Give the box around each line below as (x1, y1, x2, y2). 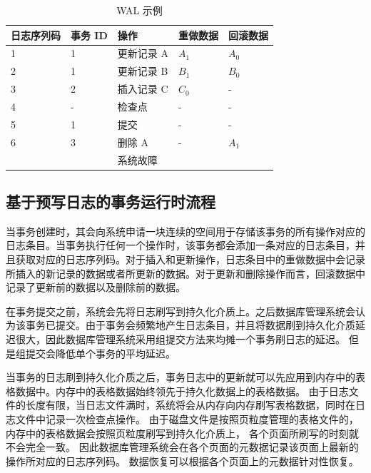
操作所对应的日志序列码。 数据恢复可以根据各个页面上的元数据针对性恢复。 (6, 453, 359, 468)
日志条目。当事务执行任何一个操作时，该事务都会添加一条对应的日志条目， (6, 238, 355, 253)
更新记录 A (117, 46, 168, 61)
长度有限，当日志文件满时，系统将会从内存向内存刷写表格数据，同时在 (25, 397, 355, 412)
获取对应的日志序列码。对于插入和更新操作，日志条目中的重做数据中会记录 (15, 251, 365, 266)
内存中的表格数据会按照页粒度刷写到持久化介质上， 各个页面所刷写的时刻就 (6, 425, 359, 440)
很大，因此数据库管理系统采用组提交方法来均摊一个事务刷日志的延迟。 (15, 331, 345, 346)
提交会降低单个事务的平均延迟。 (25, 345, 176, 360)
